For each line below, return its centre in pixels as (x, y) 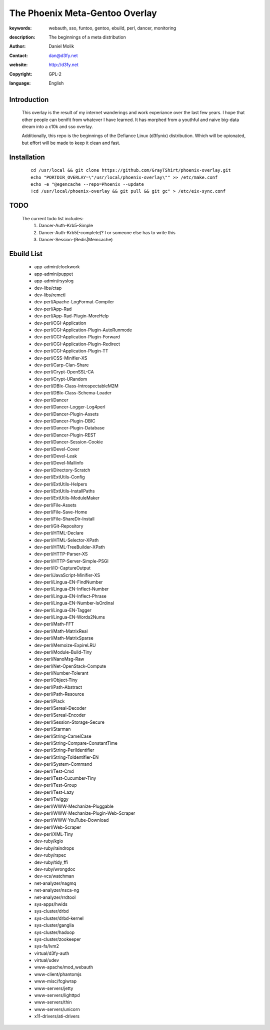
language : (20, 83)
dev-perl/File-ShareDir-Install (64, 519)
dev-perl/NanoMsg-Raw (59, 659)
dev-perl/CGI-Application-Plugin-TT (71, 351)
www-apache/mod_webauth (64, 967)
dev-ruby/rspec (50, 855)
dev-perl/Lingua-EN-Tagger (63, 610)
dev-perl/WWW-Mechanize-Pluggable (74, 806)
